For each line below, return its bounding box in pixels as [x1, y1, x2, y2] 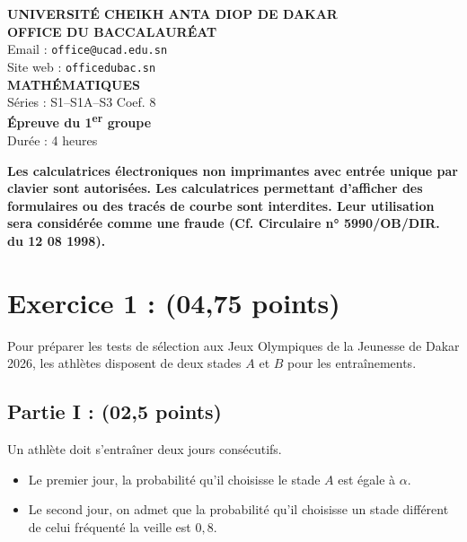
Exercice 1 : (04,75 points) [7, 284, 340, 320]
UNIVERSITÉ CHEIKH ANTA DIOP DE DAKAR [7, 4, 338, 22]
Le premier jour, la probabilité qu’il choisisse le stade [28, 469, 321, 488]
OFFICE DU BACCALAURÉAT [7, 22, 217, 40]
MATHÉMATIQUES [7, 74, 140, 93]
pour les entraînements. [287, 354, 417, 372]
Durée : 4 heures [7, 130, 98, 149]
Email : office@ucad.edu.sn [7, 39, 168, 58]
